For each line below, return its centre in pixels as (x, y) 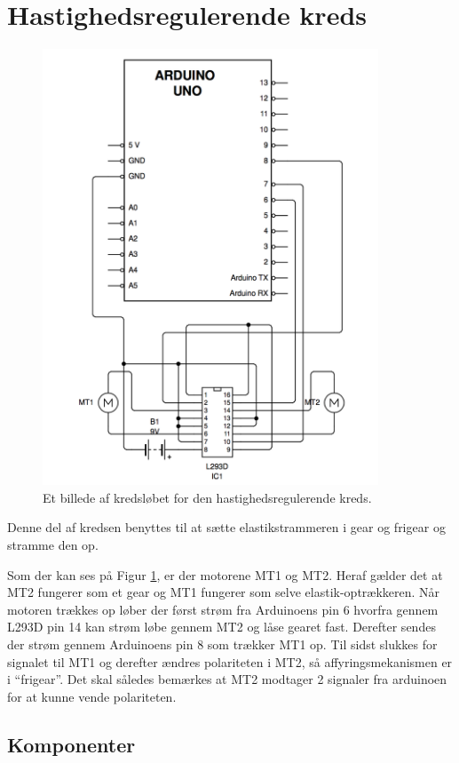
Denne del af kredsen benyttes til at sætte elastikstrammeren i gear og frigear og (226, 527)
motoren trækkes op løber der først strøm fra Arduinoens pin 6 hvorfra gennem (223, 609)
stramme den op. (53, 545)
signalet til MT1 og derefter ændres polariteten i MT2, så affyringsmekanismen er (230, 661)
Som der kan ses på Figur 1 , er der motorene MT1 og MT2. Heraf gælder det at (225, 574)
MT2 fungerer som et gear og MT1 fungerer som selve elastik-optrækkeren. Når (224, 592)
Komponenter (71, 744)
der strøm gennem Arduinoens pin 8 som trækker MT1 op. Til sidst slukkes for (222, 644)
